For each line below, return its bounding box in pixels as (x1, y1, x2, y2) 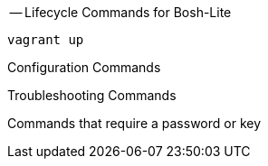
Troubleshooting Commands (7, 88, 177, 103)
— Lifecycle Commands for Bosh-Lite (9, 5, 232, 20)
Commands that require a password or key (7, 115, 262, 131)
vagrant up (7, 32, 84, 47)
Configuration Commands (7, 60, 161, 75)
